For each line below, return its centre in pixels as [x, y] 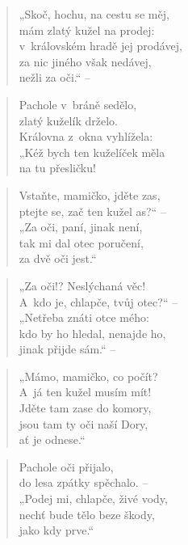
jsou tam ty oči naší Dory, [84, 423]
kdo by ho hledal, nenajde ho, [92, 333]
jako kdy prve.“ [56, 530]
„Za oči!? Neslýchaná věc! [82, 285]
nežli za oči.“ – [55, 77]
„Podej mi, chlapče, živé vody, [93, 499]
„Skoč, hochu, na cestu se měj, [94, 14]
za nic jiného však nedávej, [85, 61]
